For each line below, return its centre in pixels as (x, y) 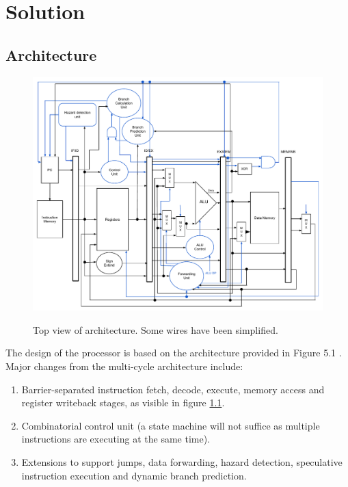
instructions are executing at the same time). (116, 439)
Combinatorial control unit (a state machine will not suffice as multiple (171, 425)
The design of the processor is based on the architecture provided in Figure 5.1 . (174, 353)
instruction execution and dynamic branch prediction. (134, 475)
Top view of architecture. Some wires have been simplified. (156, 329)
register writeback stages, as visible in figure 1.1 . (123, 403)
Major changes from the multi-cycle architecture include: (124, 366)
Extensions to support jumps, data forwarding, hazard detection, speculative (182, 461)
